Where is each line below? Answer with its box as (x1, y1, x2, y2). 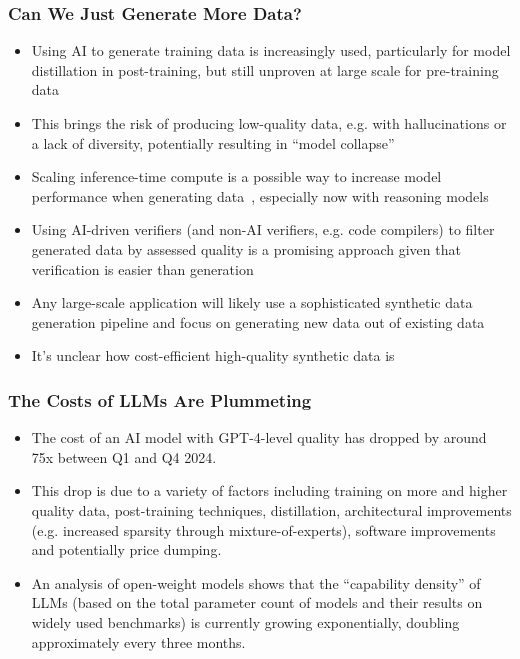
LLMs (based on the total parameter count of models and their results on (31, 592, 483, 613)
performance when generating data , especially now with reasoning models (31, 185, 489, 206)
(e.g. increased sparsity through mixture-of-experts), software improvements (31, 519, 496, 540)
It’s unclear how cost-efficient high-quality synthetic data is (31, 345, 395, 366)
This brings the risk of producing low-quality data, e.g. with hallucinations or (31, 113, 507, 133)
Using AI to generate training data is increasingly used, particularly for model (31, 40, 511, 61)
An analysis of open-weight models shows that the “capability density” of (31, 572, 481, 593)
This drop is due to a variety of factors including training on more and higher (31, 480, 508, 501)
